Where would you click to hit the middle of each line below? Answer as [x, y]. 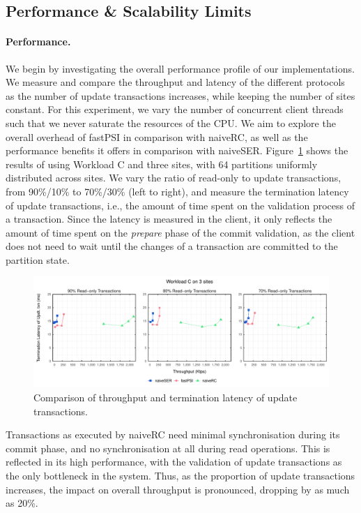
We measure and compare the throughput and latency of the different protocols [175, 82]
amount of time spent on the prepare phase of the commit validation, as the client [180, 232]
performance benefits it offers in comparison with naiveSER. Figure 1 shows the [177, 150]
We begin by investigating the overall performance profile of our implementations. [180, 68]
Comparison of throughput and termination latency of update [166, 397]
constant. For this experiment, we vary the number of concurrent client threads [175, 109]
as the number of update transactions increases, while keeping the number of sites [180, 95]
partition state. [38, 259]
